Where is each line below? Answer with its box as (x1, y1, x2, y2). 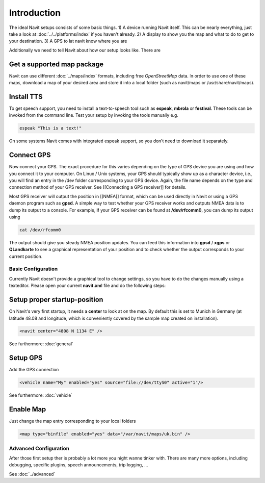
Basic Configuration (9, 265, 58, 272)
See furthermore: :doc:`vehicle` (9, 392, 73, 398)
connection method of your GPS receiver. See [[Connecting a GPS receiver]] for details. (9, 184, 186, 190)
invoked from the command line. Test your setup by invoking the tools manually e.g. (9, 112, 179, 118)
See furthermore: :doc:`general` (9, 341, 74, 347)
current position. (9, 253, 43, 259)
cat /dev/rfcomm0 (19, 227, 61, 232)
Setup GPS (9, 354, 43, 362)
